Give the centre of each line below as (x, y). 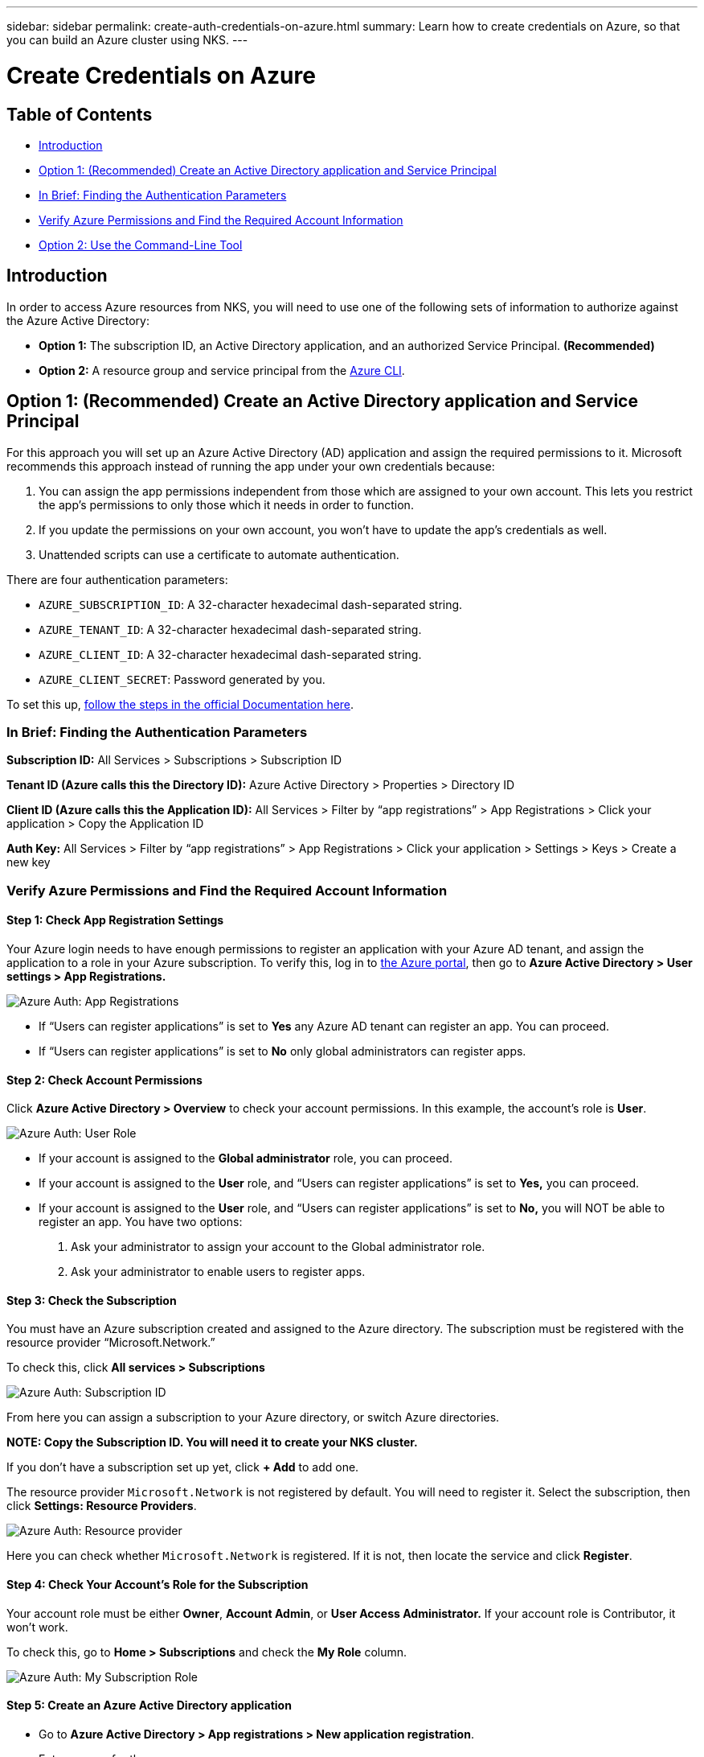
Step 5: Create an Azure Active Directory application (149, 1706)
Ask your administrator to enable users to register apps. (218, 1272)
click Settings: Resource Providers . (102, 1506)
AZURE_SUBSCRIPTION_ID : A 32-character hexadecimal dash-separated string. (251, 604)
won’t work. (37, 1627)
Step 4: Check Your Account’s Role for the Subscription (158, 1584)
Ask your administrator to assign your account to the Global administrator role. (278, 1247)
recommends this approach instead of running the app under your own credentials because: (251, 466)
